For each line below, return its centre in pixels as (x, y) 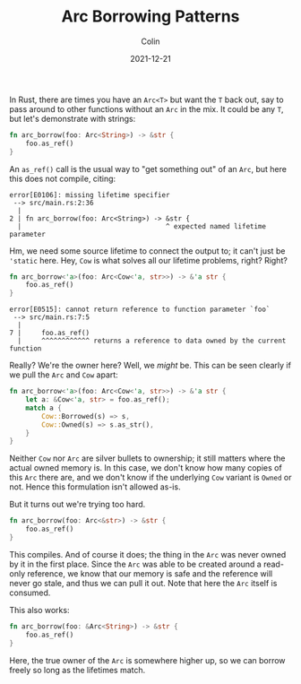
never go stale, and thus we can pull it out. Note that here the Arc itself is (143, 583)
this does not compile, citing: (63, 178)
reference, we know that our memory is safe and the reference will (150, 573)
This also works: (39, 610)
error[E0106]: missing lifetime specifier (90, 195)
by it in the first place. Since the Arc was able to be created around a (135, 564)
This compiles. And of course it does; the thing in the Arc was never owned (148, 554)
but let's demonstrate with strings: (73, 118)
